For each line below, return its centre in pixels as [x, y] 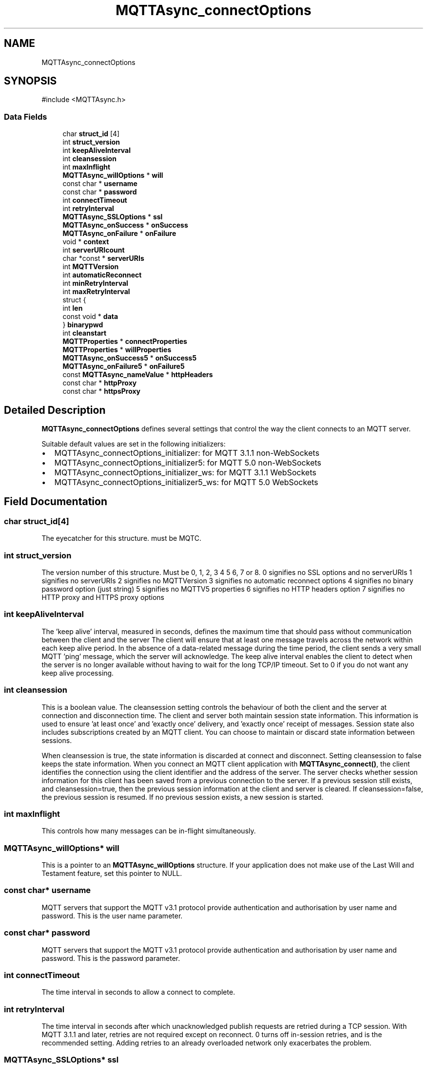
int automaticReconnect [102, 275]
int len [73, 308]
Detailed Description [55, 410]
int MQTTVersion [91, 267]
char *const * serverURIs [103, 258]
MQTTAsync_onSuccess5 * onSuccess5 [130, 358]
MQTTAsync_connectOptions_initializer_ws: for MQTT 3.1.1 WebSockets [185, 473]
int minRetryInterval [95, 283]
